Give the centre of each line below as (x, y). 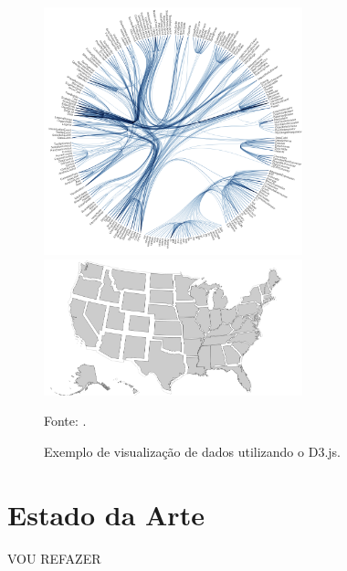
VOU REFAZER (54, 558)
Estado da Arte (106, 514)
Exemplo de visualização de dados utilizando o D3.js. (192, 451)
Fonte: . (65, 421)
